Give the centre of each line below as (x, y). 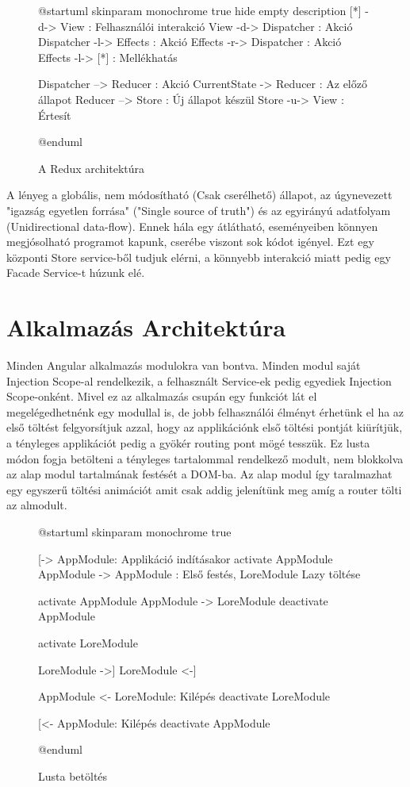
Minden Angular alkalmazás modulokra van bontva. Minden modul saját (184, 365)
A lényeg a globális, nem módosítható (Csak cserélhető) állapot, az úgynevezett (199, 195)
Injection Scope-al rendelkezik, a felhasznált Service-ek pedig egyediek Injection (199, 380)
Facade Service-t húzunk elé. (76, 273)
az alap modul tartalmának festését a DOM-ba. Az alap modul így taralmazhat (199, 474)
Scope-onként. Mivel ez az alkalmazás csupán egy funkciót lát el (162, 396)
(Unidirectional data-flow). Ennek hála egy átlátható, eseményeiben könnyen (192, 226)
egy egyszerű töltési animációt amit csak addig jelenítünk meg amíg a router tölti (204, 489)
